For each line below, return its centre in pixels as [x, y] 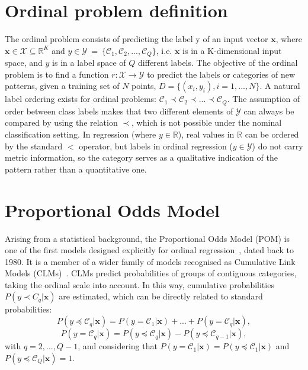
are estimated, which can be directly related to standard [161, 296]
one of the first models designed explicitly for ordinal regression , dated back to [149, 250]
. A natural [280, 86]
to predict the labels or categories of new [221, 74]
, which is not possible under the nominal [207, 122]
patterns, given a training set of [62, 86]
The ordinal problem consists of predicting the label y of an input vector [137, 39]
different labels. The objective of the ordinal [218, 63]
